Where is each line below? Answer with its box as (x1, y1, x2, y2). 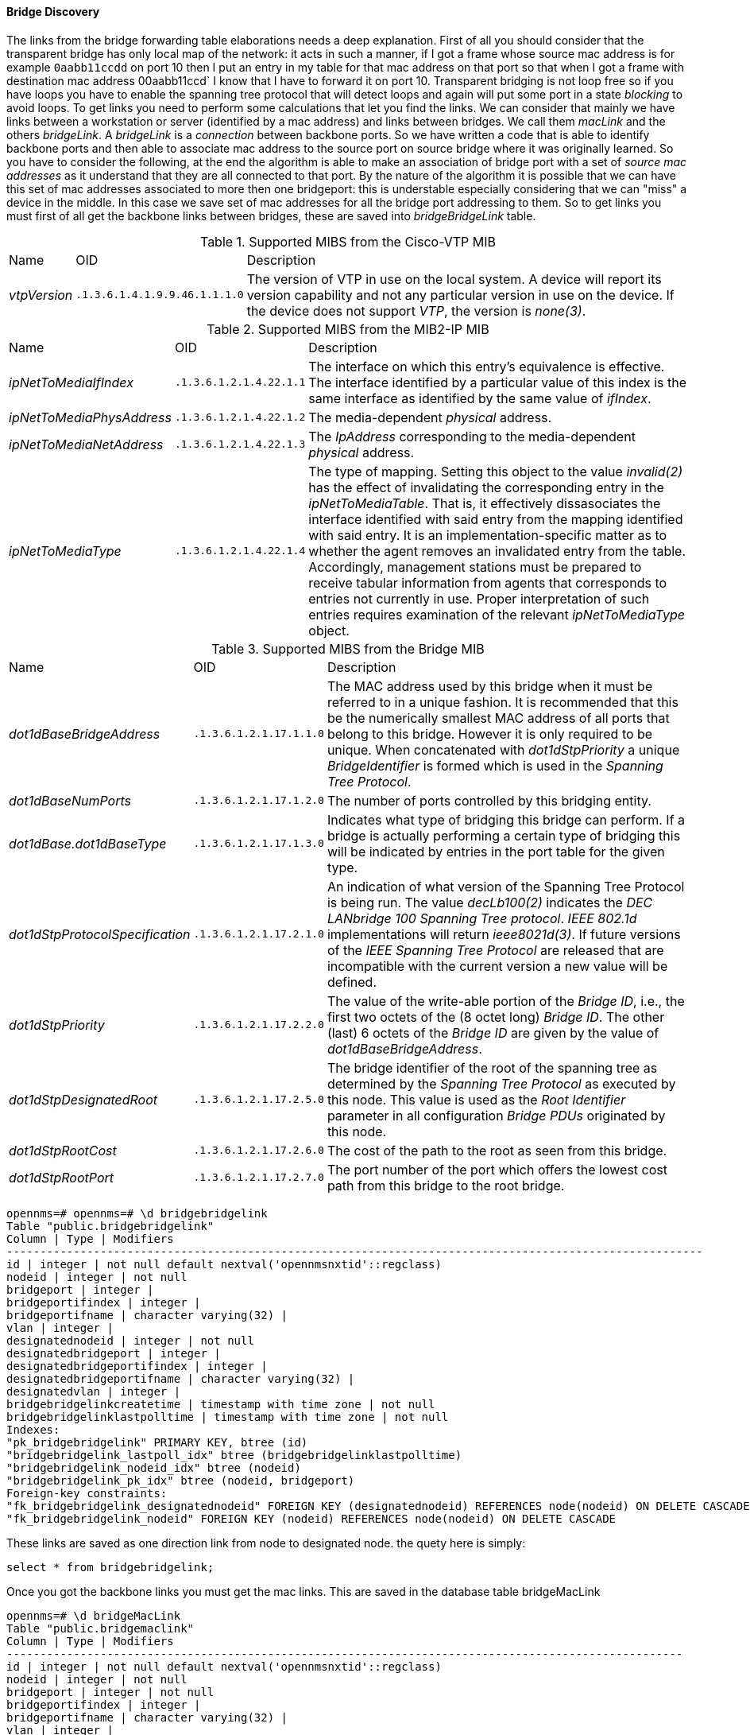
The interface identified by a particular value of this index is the (308, 374, 687, 390)
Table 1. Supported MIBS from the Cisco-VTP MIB (199, 233, 497, 250)
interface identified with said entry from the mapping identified (308, 510, 683, 527)
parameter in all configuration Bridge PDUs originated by (327, 1107, 666, 1124)
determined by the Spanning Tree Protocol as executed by (327, 1075, 676, 1092)
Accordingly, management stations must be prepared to (308, 558, 642, 575)
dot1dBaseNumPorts (9, 792, 131, 809)
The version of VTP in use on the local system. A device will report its (246, 270, 662, 287)
